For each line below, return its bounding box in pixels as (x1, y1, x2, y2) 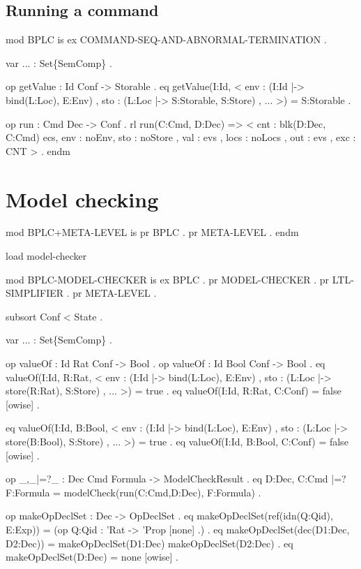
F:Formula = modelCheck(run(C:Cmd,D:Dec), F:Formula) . (6, 485, 261, 499)
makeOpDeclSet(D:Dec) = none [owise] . (6, 549, 178, 564)
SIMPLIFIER (6, 286, 64, 300)
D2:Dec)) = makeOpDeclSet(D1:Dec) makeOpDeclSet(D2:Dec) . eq (6, 535, 293, 550)
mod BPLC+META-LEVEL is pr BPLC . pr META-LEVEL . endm (6, 225, 299, 239)
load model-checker (6, 249, 87, 263)
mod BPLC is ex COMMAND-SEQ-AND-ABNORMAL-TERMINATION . (6, 32, 327, 47)
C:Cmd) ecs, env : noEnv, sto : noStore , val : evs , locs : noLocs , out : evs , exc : (6, 130, 356, 145)
